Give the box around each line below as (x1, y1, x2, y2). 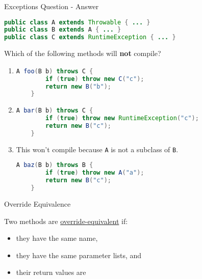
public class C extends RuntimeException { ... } (4, 34, 176, 41)
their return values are (16, 267, 86, 277)
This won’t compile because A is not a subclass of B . (16, 144, 179, 154)
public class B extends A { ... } (4, 26, 121, 34)
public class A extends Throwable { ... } (4, 18, 150, 26)
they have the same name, (16, 233, 98, 243)
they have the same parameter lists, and (16, 249, 142, 260)
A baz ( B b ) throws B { (16, 161, 93, 169)
